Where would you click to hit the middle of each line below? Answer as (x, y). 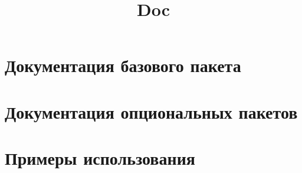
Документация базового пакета (123, 65)
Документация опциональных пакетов (151, 111)
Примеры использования (100, 158)
